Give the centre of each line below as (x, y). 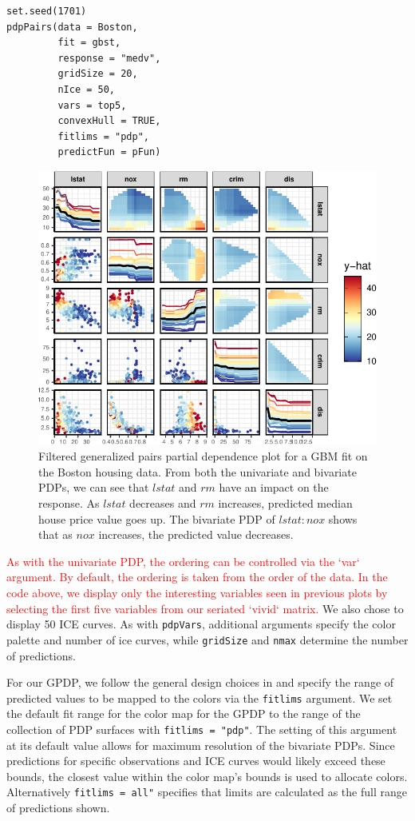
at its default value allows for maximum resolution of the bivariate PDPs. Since (201, 745)
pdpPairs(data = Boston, (72, 27)
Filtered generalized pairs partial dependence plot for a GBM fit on (203, 456)
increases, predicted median (285, 503)
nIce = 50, (87, 89)
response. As (69, 503)
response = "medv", (109, 58)
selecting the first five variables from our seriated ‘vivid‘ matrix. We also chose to (205, 608)
